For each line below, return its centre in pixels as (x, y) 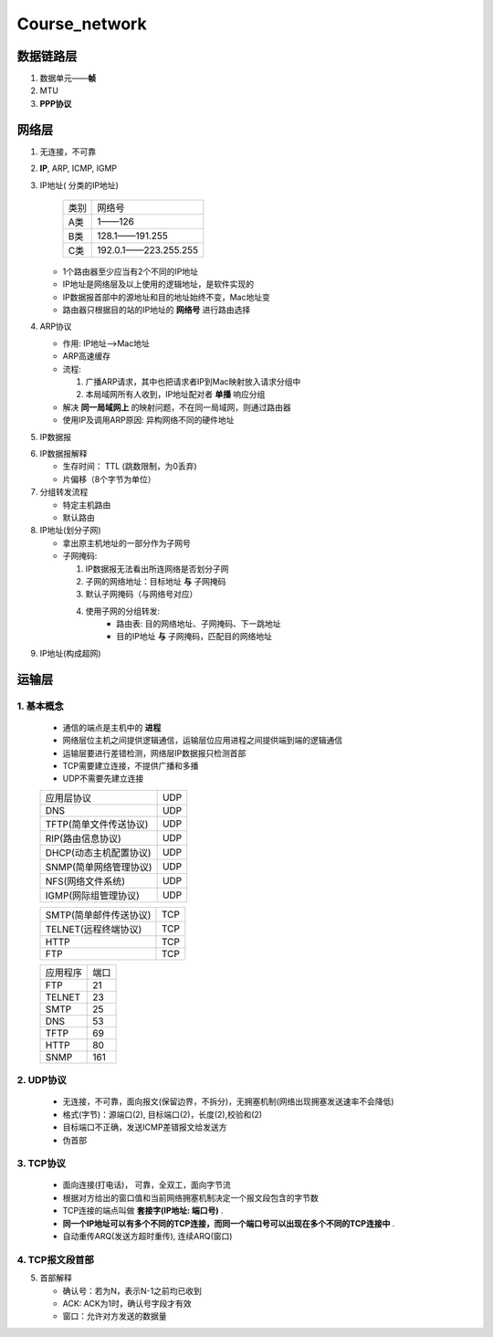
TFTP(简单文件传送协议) (97, 824)
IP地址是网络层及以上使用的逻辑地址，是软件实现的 (158, 284)
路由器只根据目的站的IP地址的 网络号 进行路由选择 (157, 310)
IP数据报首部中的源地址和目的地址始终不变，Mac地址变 (167, 297)
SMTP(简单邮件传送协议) (98, 915)
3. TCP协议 (41, 1163)
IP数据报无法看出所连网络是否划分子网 (157, 568)
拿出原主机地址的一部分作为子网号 (126, 542)
